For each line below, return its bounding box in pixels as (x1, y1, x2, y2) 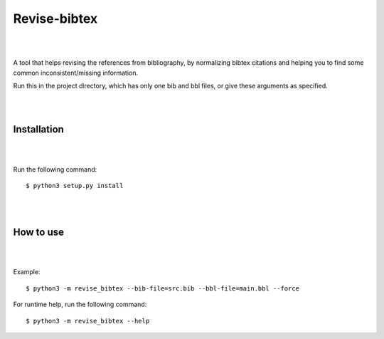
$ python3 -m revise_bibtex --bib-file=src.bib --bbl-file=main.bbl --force (26, 284, 300, 292)
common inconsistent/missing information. (13, 68, 139, 77)
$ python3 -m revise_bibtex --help (26, 317, 150, 325)
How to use (13, 226, 64, 238)
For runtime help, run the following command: (13, 300, 147, 309)
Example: (13, 268, 41, 276)
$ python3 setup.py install (26, 182, 124, 189)
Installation (13, 123, 64, 135)
